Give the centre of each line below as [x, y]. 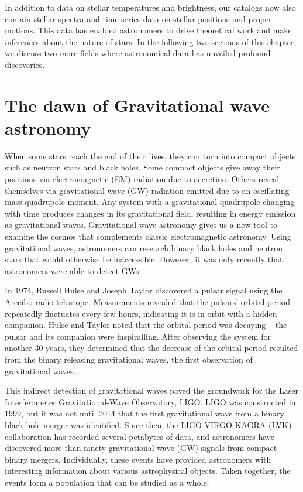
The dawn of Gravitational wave [137, 105]
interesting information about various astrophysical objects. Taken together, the [148, 471]
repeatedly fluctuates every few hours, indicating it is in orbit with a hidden [141, 313]
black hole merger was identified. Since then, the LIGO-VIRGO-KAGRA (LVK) [148, 424]
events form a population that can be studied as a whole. [107, 482]
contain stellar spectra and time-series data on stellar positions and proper [138, 18]
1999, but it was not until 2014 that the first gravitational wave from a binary [144, 413]
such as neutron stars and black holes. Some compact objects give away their [142, 167]
